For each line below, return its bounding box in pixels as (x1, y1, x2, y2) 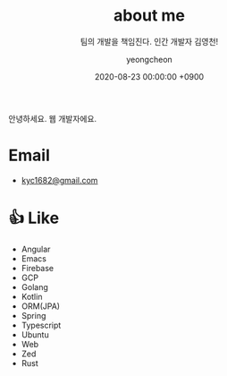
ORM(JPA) (21, 301, 60, 312)
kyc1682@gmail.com (21, 175, 98, 185)
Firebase (21, 262, 55, 273)
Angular (21, 244, 51, 254)
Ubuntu (21, 329, 50, 340)
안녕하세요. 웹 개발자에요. (8, 113, 97, 124)
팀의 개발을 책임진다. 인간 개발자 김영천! (80, 36, 219, 47)
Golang (21, 281, 48, 292)
